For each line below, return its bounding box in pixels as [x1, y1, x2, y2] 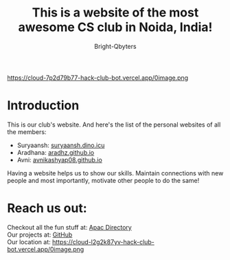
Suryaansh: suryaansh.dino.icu [16, 141, 105, 149]
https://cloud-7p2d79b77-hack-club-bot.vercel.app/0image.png [7, 74, 189, 82]
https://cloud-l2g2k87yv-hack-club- [51, 237, 154, 246]
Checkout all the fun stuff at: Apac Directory [7, 223, 132, 231]
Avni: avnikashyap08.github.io [16, 155, 103, 164]
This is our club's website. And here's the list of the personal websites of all [7, 120, 221, 129]
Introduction [7, 98, 80, 113]
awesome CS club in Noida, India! [18, 19, 213, 35]
